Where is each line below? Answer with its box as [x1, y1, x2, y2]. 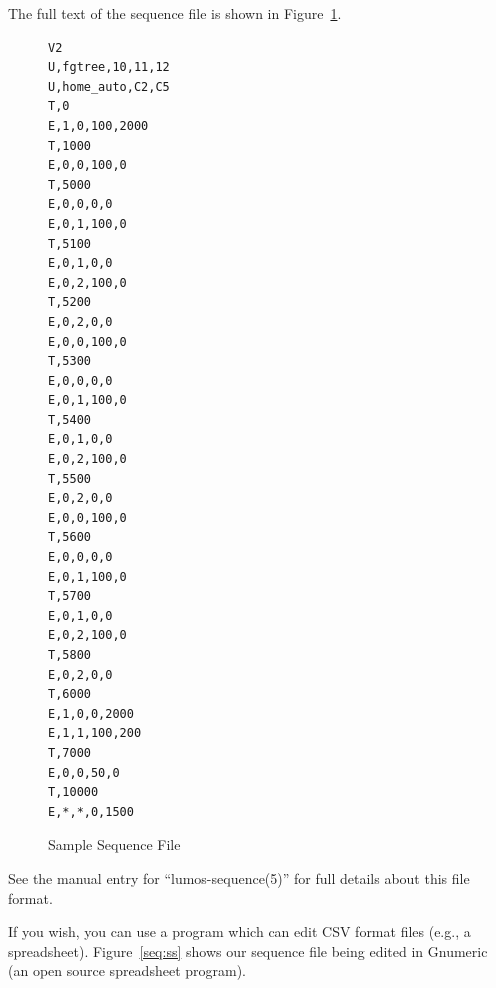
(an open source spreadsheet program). [8, 960, 246, 981]
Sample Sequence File [48, 834, 181, 855]
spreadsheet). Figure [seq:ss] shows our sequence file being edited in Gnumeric [8, 940, 488, 961]
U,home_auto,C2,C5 [48, 79, 170, 94]
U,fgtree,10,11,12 [48, 60, 170, 75]
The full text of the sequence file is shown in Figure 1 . [8, 3, 342, 23]
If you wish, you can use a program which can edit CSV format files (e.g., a [8, 921, 471, 942]
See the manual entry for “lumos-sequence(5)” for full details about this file [8, 867, 470, 888]
